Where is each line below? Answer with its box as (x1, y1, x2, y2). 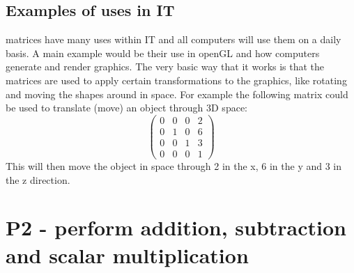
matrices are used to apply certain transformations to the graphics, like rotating (6, 72, 347, 87)
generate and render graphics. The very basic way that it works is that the (6, 59, 325, 74)
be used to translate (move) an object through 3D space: (6, 100, 247, 115)
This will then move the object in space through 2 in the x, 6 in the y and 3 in (6, 158, 342, 173)
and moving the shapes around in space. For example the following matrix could (6, 86, 348, 101)
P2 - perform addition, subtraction (6, 213, 346, 242)
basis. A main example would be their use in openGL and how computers (6, 45, 320, 60)
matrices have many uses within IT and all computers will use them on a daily (6, 32, 341, 47)
